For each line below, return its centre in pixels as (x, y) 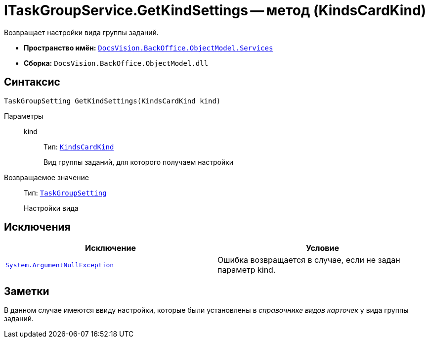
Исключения (37, 227)
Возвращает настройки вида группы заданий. (81, 32)
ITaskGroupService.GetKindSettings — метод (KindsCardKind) (215, 10)
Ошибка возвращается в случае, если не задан (309, 260)
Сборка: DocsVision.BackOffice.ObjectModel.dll (116, 63)
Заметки (27, 291)
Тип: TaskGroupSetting (65, 193)
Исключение (110, 248)
